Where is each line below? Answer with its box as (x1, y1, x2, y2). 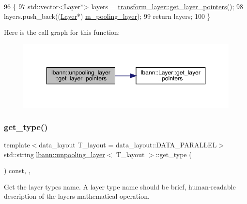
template (4, 140, 30, 150)
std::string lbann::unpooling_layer (4, 149, 105, 159)
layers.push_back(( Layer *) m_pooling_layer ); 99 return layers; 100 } (4, 11, 211, 21)
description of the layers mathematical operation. (4, 191, 150, 201)
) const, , (4, 165, 31, 175)
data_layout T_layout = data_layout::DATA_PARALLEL (39, 140, 217, 150)
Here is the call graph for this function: (4, 27, 120, 37)
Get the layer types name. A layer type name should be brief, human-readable (4, 181, 236, 191)
